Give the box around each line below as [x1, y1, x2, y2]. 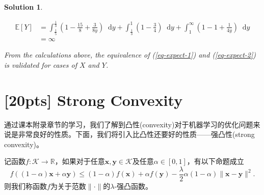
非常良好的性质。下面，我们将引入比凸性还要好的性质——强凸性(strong [18, 129, 255, 140]
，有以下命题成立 [187, 156, 244, 166]
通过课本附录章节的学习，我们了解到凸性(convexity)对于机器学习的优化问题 [4, 119, 253, 129]
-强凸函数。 [114, 180, 153, 191]
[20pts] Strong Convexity [4, 89, 183, 110]
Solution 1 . [4, 2, 43, 12]
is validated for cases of [4, 59, 77, 70]
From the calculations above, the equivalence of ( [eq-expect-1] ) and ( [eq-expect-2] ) [4, 49, 256, 60]
